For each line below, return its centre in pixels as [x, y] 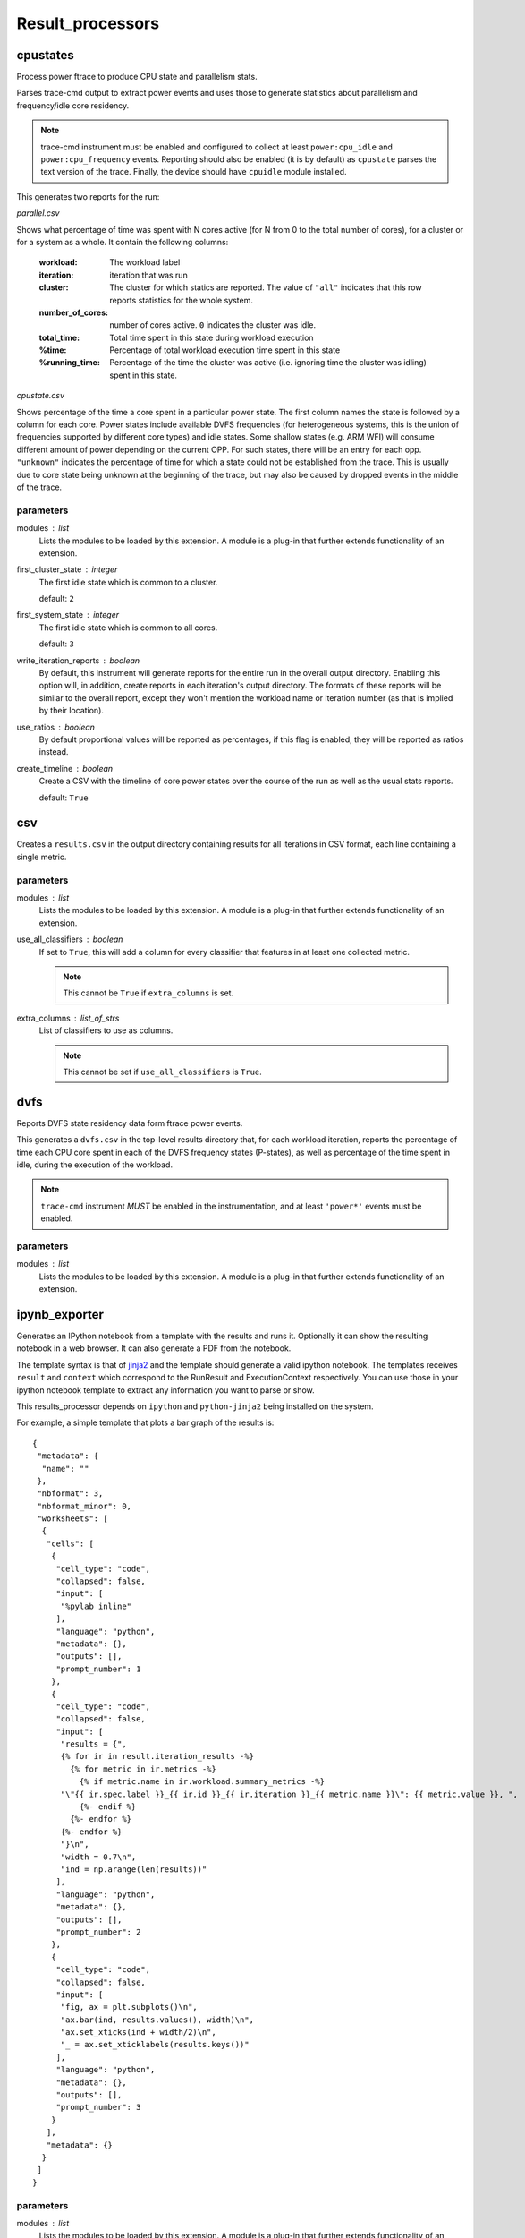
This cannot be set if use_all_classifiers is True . [163, 1072]
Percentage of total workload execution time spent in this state [225, 350]
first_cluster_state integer [67, 569]
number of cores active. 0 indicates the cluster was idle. [213, 325]
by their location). [72, 711]
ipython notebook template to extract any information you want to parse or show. [165, 1390]
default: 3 [57, 644]
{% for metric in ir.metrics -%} [143, 1769]
